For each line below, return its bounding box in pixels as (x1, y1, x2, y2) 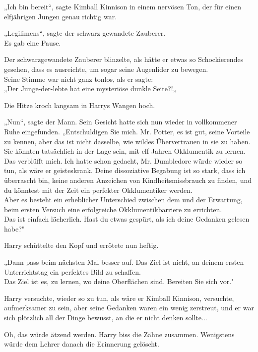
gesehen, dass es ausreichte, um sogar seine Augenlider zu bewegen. (4, 63, 208, 74)
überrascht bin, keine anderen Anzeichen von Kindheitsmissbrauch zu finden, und (4, 175, 252, 185)
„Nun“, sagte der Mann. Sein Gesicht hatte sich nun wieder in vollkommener (4, 117, 237, 127)
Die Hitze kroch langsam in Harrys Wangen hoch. (4, 100, 155, 110)
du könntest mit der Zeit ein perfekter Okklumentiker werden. (4, 184, 193, 195)
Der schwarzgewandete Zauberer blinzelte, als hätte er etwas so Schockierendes (4, 54, 244, 64)
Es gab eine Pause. (4, 37, 61, 48)
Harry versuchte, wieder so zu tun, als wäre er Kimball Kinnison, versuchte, (4, 293, 234, 303)
